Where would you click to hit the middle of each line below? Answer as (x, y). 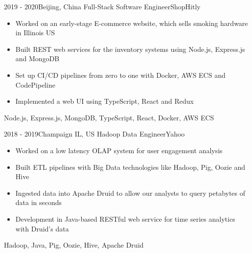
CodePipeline (35, 84)
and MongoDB (37, 58)
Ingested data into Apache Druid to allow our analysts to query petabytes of (130, 193)
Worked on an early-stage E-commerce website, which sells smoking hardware (132, 23)
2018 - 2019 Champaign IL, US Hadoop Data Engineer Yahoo (94, 134)
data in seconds (39, 202)
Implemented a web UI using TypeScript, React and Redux (104, 101)
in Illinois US (35, 33)
